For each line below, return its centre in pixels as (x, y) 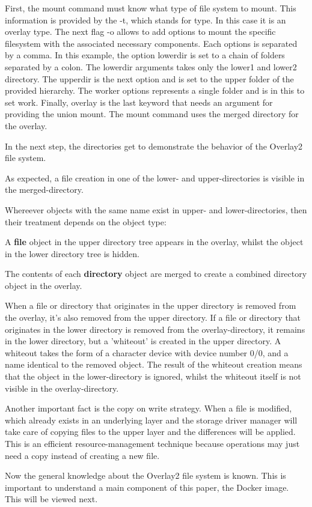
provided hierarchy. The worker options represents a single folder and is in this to (155, 90)
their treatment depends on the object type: (86, 221)
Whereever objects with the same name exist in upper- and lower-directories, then (156, 209)
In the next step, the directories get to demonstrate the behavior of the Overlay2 (154, 146)
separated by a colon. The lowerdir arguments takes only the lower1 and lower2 (151, 66)
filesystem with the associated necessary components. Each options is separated (151, 43)
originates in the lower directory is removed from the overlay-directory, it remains (155, 329)
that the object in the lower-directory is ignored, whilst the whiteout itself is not (153, 376)
